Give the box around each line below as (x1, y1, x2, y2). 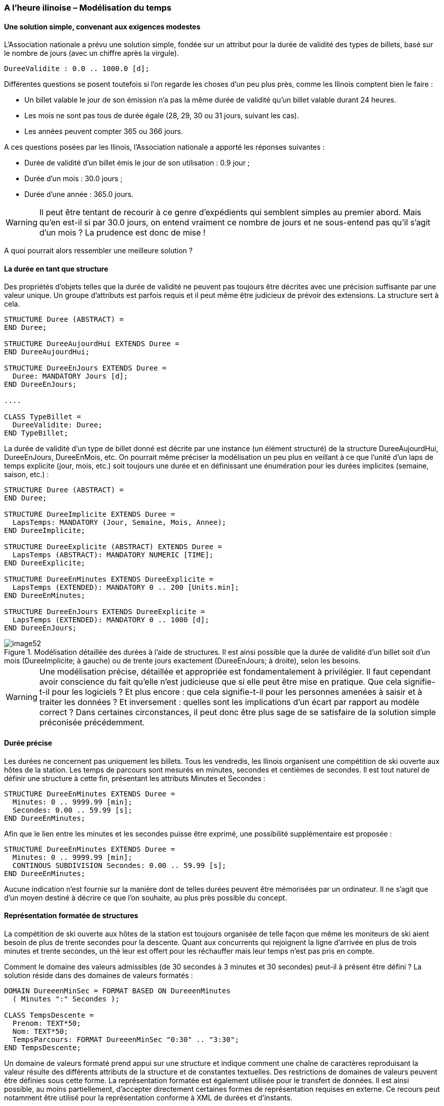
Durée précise (4, 739, 52, 748)
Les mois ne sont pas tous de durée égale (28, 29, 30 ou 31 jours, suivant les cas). (24, 111, 299, 120)
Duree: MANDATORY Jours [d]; (12, 372, 128, 381)
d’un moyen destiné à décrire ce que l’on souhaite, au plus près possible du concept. (4, 893, 287, 902)
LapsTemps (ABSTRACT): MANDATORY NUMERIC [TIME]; (12, 551, 214, 559)
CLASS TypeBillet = (4, 413, 81, 421)
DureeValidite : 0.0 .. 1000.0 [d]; (4, 64, 150, 73)
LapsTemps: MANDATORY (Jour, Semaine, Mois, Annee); (12, 518, 227, 527)
